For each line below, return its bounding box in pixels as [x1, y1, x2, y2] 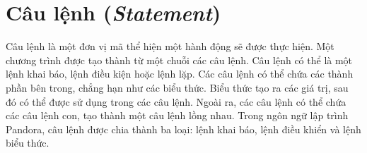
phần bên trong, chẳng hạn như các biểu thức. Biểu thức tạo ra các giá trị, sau [6, 80, 349, 94]
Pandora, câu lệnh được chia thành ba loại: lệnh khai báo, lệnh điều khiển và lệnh [6, 121, 361, 136]
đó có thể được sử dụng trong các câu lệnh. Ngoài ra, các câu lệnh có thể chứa [6, 94, 346, 109]
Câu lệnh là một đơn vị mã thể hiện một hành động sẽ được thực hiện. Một [6, 39, 334, 54]
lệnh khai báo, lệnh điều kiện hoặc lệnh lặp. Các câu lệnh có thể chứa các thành [6, 66, 354, 81]
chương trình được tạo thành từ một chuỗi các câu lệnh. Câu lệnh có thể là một [6, 52, 353, 67]
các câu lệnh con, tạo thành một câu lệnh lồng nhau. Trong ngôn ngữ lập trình [6, 108, 349, 123]
